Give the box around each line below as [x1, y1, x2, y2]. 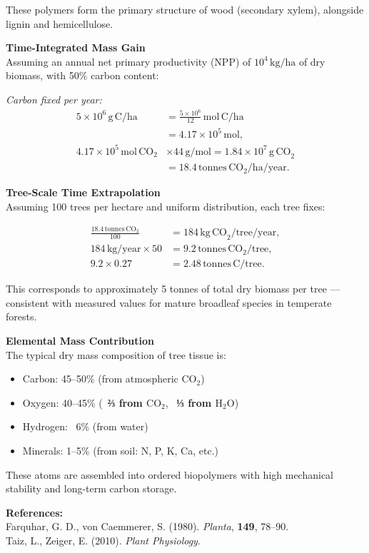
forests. [6, 309, 37, 324]
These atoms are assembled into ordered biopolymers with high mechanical [6, 467, 334, 482]
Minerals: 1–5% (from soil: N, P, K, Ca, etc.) [22, 442, 218, 457]
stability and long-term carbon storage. [6, 481, 177, 496]
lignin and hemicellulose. [6, 16, 113, 31]
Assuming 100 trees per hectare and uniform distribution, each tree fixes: [6, 198, 325, 213]
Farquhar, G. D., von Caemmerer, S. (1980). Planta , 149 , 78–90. [6, 519, 289, 534]
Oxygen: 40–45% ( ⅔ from [22, 395, 143, 410]
